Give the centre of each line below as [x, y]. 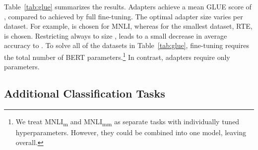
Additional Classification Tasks [85, 93]
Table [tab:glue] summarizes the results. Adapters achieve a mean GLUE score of [128, 6]
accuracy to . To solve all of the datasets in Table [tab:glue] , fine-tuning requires [127, 45]
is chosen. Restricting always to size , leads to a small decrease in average [116, 35]
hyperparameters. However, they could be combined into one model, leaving [131, 132]
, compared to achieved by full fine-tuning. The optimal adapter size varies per [124, 16]
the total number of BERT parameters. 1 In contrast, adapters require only [117, 56]
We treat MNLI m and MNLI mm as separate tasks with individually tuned [128, 122]
